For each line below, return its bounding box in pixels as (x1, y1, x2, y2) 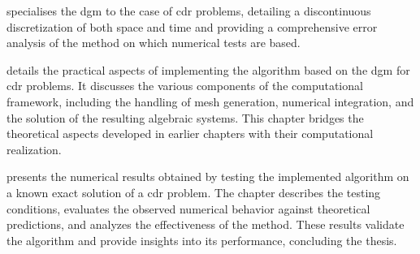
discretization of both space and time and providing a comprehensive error (6, 18, 378, 35)
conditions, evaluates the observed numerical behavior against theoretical (6, 200, 370, 217)
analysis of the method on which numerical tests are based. (6, 34, 301, 51)
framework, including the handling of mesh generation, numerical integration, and (6, 93, 414, 110)
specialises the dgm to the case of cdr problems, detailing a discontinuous (6, 2, 371, 19)
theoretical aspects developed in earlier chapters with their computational (6, 125, 374, 142)
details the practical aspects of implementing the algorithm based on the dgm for (6, 61, 410, 78)
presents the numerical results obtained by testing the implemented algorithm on (6, 168, 409, 185)
